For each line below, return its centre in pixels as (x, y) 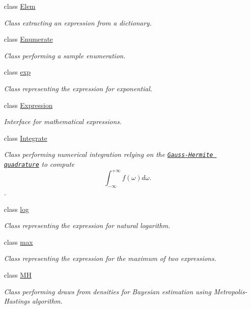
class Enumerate (28, 39)
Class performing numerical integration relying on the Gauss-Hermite (109, 154)
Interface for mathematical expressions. (63, 121)
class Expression (28, 105)
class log (16, 209)
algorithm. (47, 301)
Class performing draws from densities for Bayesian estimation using (108, 291)
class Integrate (26, 138)
